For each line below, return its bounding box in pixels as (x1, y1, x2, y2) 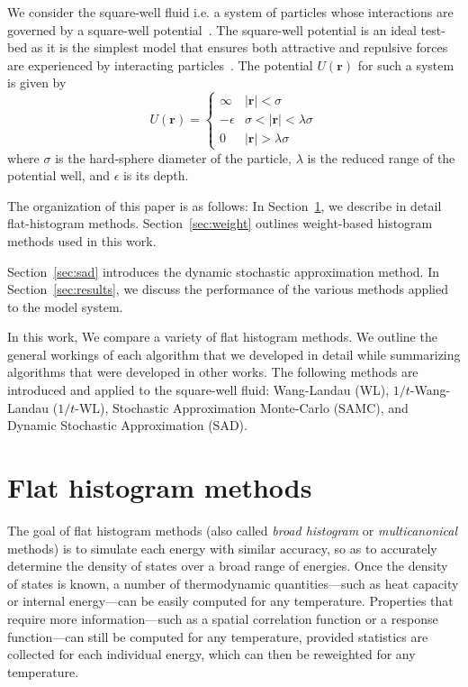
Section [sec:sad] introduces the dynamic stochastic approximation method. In (7, 261, 439, 280)
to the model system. (7, 297, 123, 316)
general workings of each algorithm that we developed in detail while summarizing (7, 344, 461, 363)
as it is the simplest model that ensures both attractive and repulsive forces (31, 38, 448, 57)
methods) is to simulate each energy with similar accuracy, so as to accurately (7, 538, 437, 557)
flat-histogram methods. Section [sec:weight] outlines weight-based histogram (7, 214, 433, 233)
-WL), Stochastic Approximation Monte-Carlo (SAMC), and (75, 398, 409, 417)
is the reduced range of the (307, 148, 455, 167)
